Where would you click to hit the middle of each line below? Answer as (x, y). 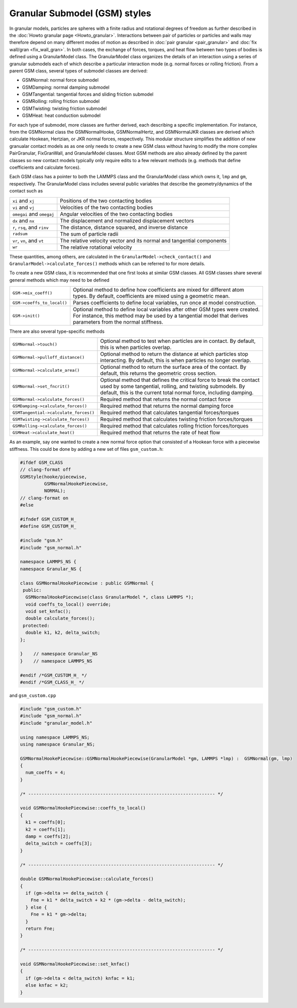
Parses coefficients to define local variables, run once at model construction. (164, 303)
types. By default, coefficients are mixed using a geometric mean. (151, 296)
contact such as (26, 191)
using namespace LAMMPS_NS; (55, 737)
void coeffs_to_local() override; (68, 604)
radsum (20, 234)
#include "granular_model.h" (56, 723)
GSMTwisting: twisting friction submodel (64, 108)
